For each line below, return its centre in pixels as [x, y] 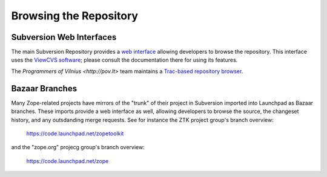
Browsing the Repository [75, 16]
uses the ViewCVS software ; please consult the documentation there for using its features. [124, 60]
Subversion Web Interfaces [64, 37]
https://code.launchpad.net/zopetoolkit [75, 134]
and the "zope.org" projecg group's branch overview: [78, 147]
